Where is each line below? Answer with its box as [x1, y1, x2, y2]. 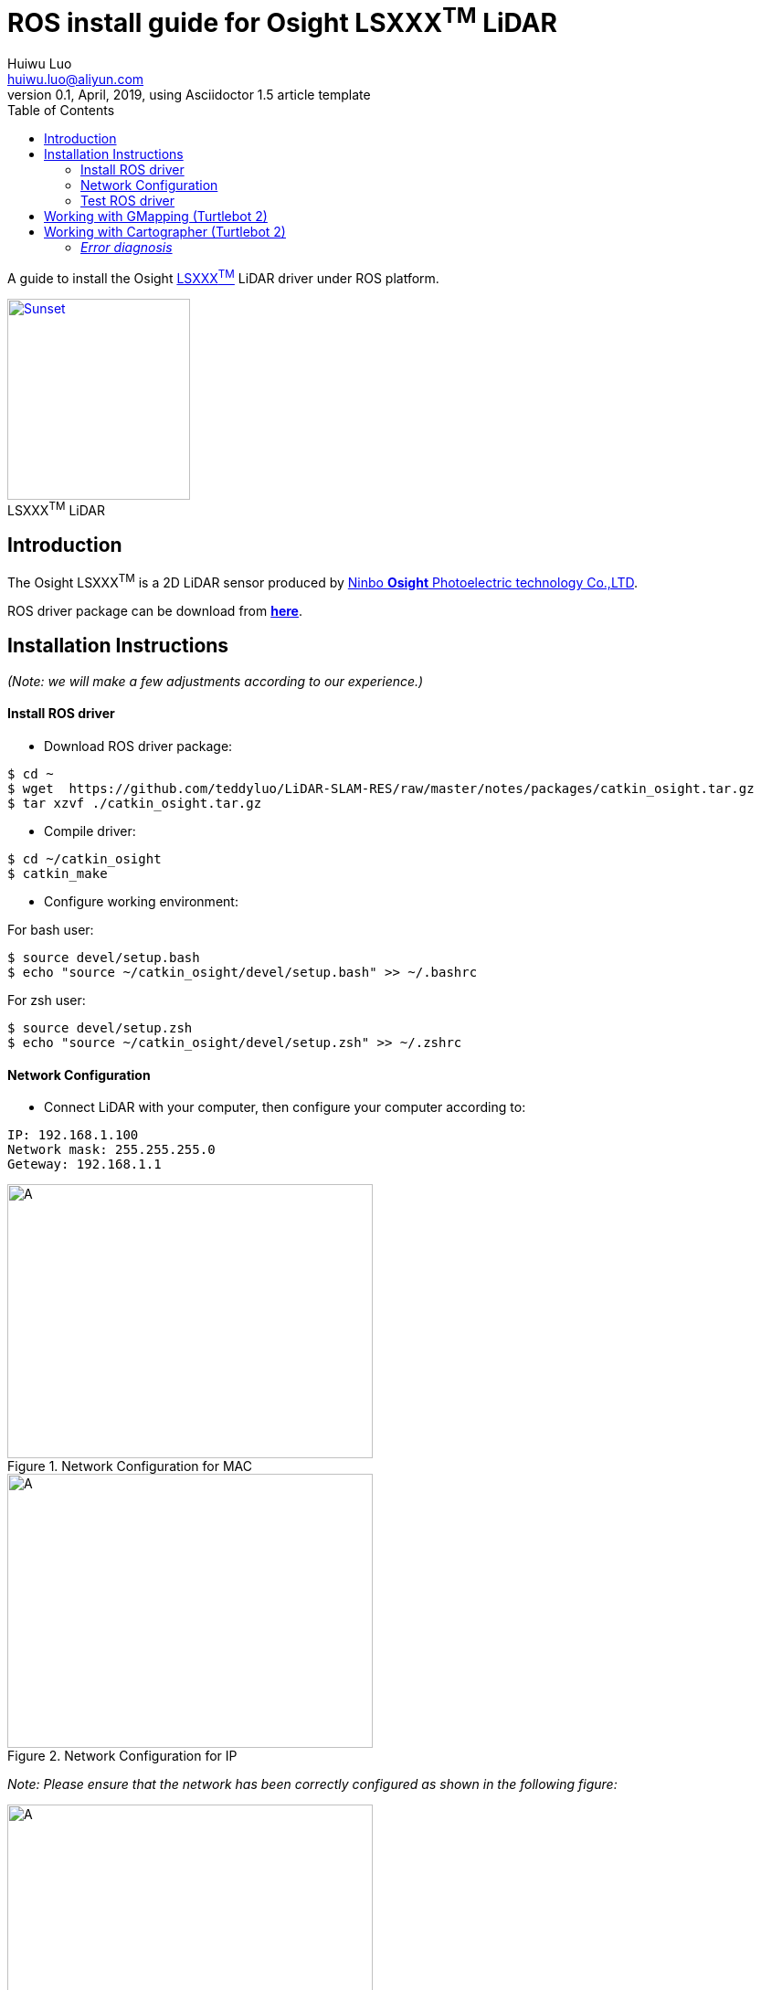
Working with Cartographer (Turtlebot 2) [44, 224, 286, 240]
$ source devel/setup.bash [7, 949, 200, 965]
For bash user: [7, 921, 94, 937]
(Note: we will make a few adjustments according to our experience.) [7, 672, 424, 689]
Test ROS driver [80, 193, 175, 209]
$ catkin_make [7, 865, 108, 881]
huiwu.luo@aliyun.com [7, 71, 144, 88]
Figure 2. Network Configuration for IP [7, 1748, 238, 1764]
